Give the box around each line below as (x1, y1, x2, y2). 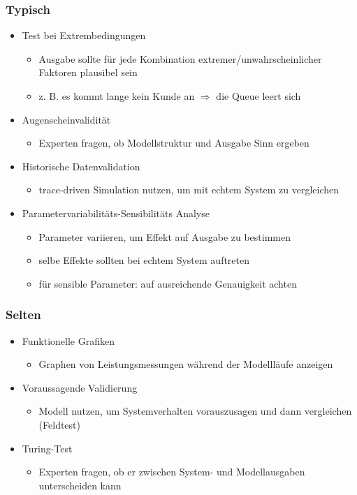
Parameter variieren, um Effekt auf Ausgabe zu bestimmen (38, 229, 291, 244)
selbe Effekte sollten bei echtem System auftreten (38, 253, 250, 267)
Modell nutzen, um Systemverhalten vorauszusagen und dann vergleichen (38, 404, 352, 418)
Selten (6, 306, 41, 323)
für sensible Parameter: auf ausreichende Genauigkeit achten (38, 276, 297, 290)
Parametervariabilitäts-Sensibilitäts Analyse (22, 205, 210, 220)
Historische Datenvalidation (22, 158, 140, 173)
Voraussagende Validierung (22, 380, 138, 394)
